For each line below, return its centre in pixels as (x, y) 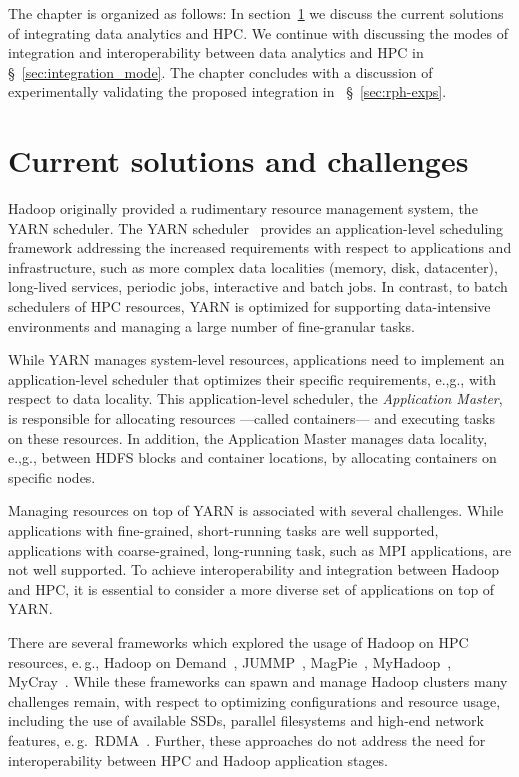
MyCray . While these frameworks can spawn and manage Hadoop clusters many (258, 681)
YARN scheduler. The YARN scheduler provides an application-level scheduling (256, 227)
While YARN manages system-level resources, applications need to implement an (256, 359)
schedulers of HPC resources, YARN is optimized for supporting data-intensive (249, 306)
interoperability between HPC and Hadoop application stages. (198, 759)
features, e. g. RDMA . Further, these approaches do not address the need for (247, 739)
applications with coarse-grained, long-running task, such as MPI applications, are (260, 549)
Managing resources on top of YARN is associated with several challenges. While (256, 510)
